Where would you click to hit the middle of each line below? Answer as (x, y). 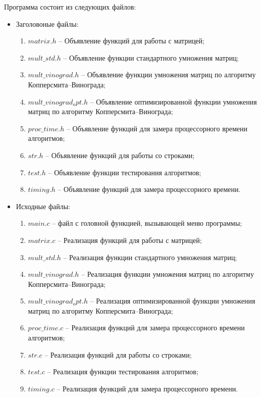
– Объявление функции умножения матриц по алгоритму (169, 75)
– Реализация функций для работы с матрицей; (130, 240)
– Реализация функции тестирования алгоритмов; (123, 371)
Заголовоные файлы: (47, 23)
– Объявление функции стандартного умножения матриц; (151, 57)
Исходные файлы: (43, 206)
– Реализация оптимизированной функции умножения (173, 301)
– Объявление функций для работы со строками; (120, 155)
